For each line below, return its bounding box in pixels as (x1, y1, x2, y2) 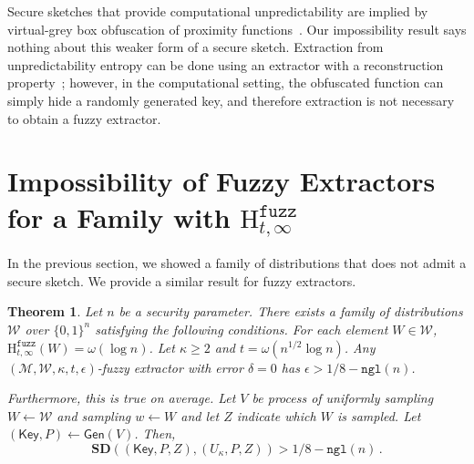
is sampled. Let (336, 406, 421, 425)
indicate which (236, 406, 316, 425)
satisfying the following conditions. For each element (95, 319, 388, 338)
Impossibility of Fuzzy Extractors (7, 162, 436, 200)
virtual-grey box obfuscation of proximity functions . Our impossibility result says (7, 19, 467, 38)
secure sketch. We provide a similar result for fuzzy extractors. (7, 271, 356, 290)
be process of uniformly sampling (252, 388, 434, 407)
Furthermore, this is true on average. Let (7, 388, 236, 407)
